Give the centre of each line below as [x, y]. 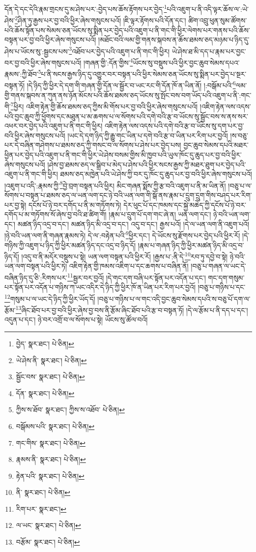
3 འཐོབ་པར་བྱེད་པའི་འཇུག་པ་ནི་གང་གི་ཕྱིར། [119, 50]
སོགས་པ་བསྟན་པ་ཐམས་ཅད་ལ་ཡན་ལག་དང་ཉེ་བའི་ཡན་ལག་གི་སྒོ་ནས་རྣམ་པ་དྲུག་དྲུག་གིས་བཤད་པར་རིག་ [128, 195]
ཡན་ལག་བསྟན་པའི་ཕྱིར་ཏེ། [36, 266]
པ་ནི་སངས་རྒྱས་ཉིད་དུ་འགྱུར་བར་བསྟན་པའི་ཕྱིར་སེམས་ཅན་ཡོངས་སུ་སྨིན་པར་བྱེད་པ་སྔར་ [144, 74]
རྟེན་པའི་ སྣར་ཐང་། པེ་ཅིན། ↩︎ [50, 475]
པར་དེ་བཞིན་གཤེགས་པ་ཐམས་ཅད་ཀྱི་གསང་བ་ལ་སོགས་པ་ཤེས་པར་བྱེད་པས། [93, 145]
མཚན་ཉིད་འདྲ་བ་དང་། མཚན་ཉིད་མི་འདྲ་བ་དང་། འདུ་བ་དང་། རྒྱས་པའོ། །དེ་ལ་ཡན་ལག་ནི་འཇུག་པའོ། [133, 224]
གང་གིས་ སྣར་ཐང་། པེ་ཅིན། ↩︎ [51, 443]
